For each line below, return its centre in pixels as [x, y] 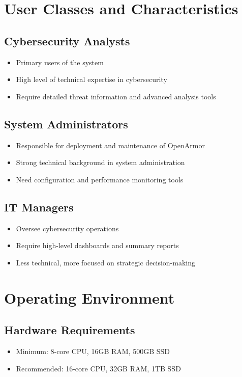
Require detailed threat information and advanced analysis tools [116, 96]
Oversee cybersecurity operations [67, 228]
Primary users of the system [60, 62]
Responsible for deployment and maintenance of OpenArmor [110, 145]
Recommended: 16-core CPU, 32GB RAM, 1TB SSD [98, 368]
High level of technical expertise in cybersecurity [92, 79]
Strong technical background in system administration [100, 162]
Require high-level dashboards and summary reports [97, 245]
